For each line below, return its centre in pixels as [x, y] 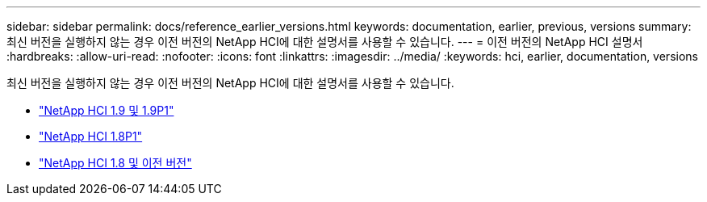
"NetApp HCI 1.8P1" [91, 136]
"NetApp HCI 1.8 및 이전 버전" [115, 163]
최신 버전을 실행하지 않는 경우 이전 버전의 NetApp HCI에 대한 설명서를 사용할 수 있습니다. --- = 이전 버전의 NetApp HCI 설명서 [325, 42]
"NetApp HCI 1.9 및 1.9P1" [107, 110]
